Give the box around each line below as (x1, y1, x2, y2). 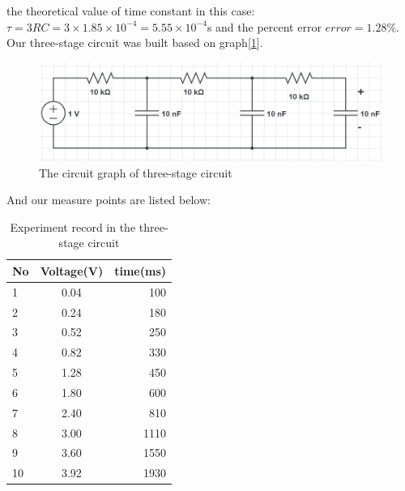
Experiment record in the (10, 218, 136, 235)
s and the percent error (207, 18, 322, 35)
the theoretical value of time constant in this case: (6, 2, 255, 19)
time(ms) (114, 262, 167, 279)
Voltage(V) (40, 262, 104, 279)
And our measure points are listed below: (6, 191, 211, 208)
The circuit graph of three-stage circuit (39, 164, 232, 181)
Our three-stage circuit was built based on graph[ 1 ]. (6, 34, 263, 51)
